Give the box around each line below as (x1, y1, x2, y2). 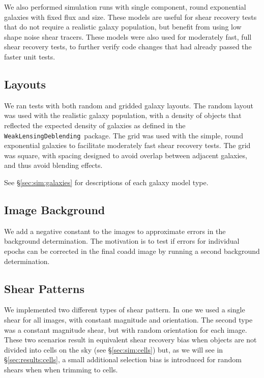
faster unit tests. (4, 51, 55, 62)
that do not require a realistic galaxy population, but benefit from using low (4, 21, 242, 32)
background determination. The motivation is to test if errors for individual (4, 236, 240, 246)
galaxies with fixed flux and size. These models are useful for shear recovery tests (4, 11, 257, 22)
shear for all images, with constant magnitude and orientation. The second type (4, 314, 253, 325)
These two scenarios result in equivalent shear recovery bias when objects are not (4, 334, 257, 345)
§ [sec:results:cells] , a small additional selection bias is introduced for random (4, 354, 242, 365)
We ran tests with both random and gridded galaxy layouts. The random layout (4, 100, 254, 110)
